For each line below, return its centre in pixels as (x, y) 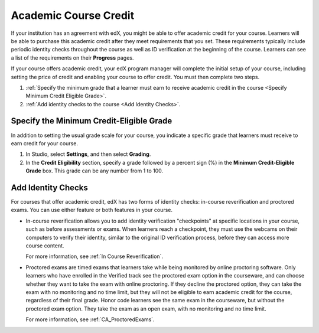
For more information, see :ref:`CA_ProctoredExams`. (90, 319)
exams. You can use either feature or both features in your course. (92, 210)
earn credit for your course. (44, 143)
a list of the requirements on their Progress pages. (72, 58)
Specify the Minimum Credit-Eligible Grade (92, 121)
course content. (45, 246)
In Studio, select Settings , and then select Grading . (88, 154)
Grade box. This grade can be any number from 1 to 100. (95, 171)
